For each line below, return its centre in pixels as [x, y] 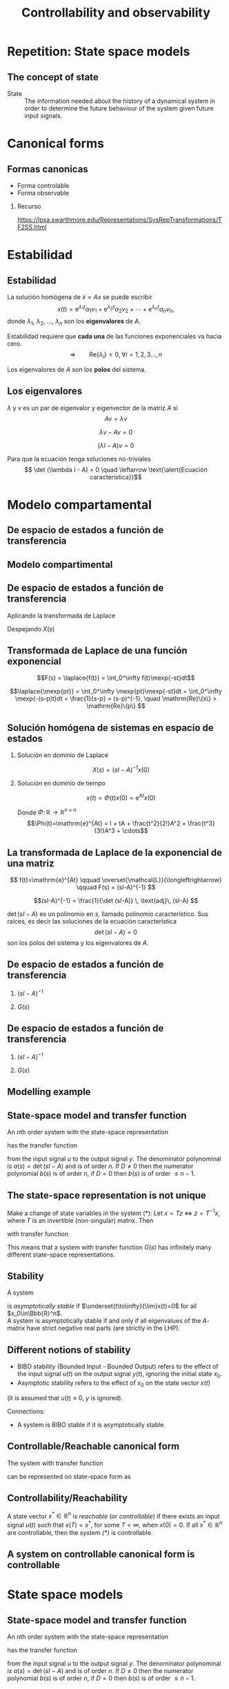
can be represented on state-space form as [69, 1476]
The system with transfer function [55, 1463]
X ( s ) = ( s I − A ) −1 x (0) [121, 769]
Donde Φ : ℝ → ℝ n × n [47, 812]
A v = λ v [116, 419]
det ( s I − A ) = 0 [116, 932]
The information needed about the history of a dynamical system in [120, 101]
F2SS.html [32, 227]
